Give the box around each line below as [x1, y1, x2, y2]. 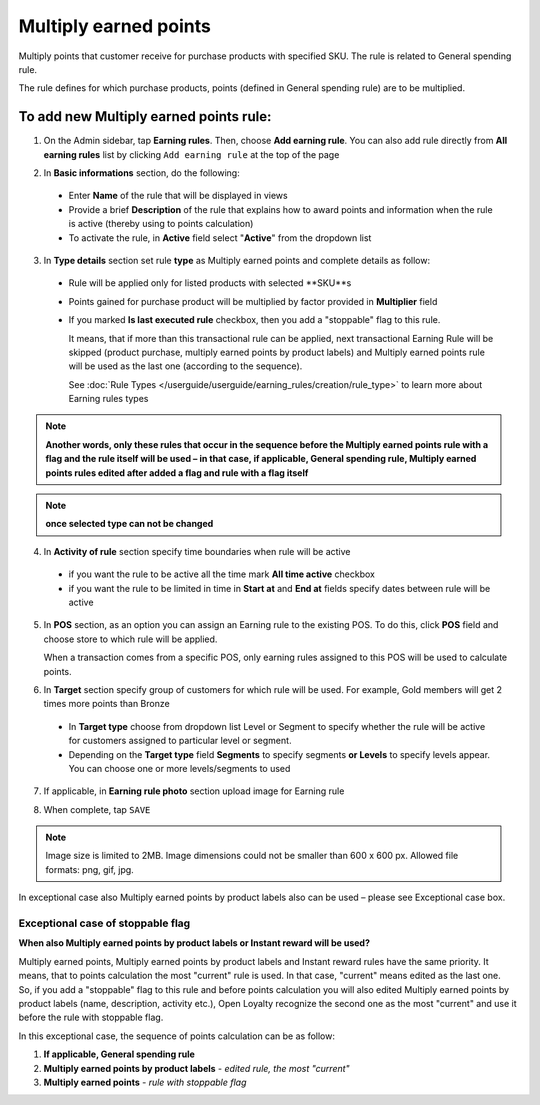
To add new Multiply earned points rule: [18, 108, 272, 125]
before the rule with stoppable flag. [18, 1011, 164, 1024]
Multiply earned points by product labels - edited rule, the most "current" [43, 1062, 350, 1074]
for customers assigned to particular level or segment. [68, 735, 292, 747]
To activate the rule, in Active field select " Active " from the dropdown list [68, 231, 372, 244]
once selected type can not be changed [45, 518, 214, 530]
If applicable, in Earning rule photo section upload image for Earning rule [43, 785, 345, 797]
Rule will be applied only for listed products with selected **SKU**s [68, 277, 352, 289]
